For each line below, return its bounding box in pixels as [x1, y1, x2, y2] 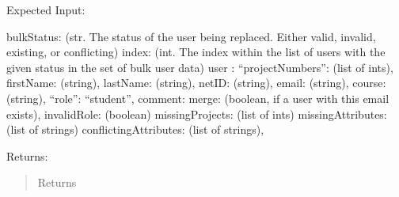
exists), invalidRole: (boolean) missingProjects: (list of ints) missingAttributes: [6, 105, 387, 122]
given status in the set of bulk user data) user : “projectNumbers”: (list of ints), [6, 59, 393, 75]
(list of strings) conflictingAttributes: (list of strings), [6, 121, 264, 138]
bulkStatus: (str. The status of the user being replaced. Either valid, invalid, [6, 28, 376, 44]
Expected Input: [6, 2, 85, 17]
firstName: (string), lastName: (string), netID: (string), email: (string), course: [6, 74, 386, 91]
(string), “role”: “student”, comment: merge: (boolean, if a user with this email [6, 89, 389, 106]
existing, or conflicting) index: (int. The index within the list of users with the [6, 44, 386, 60]
